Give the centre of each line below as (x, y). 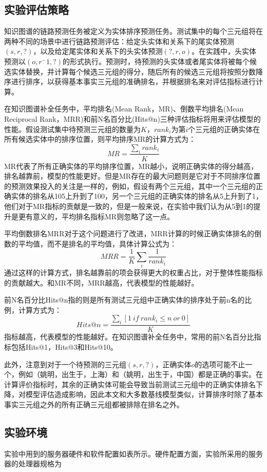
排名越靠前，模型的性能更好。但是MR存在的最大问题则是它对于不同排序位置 (132, 176)
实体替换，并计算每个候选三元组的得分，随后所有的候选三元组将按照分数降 (137, 71)
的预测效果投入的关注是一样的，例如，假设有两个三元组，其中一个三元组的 (130, 186)
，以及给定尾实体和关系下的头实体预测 (98, 51)
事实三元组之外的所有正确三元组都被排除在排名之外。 (94, 404)
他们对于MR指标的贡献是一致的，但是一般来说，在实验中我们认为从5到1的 (129, 206)
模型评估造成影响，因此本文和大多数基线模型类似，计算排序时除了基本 (144, 394)
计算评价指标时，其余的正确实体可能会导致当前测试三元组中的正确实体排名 (130, 384)
